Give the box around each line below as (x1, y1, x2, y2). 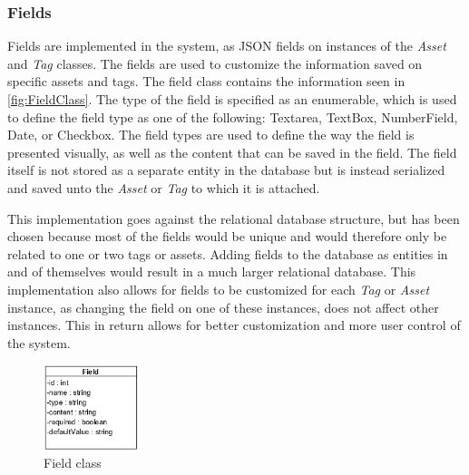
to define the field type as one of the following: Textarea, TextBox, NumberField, (7, 107, 458, 126)
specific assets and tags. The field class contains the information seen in (7, 72, 405, 91)
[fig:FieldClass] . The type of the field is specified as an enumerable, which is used (7, 90, 457, 108)
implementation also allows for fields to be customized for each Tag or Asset (7, 279, 430, 298)
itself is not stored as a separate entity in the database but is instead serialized (7, 160, 445, 179)
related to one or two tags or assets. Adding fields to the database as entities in (7, 244, 448, 263)
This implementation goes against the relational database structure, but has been (7, 208, 460, 228)
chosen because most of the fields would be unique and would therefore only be (7, 227, 447, 246)
